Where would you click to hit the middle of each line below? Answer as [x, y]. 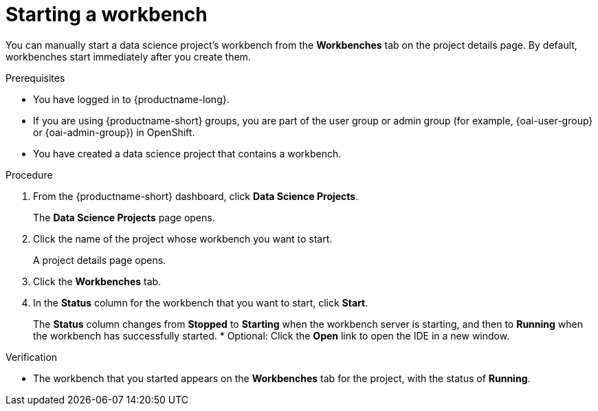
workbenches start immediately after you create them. [128, 56]
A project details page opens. [100, 260]
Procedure [29, 175]
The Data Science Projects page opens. [124, 217]
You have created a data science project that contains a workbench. [187, 153]
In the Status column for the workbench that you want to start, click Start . [201, 302]
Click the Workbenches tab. [97, 281]
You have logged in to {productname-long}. [131, 99]
